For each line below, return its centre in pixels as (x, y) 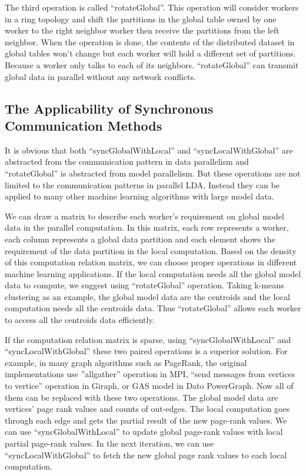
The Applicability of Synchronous (109, 108)
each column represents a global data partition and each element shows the (140, 239)
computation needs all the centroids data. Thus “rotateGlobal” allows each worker (153, 308)
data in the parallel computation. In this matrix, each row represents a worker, (147, 227)
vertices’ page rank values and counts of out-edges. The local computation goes (147, 409)
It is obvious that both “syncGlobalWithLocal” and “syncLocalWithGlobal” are (149, 150)
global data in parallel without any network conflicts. (100, 76)
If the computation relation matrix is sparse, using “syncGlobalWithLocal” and (148, 339)
